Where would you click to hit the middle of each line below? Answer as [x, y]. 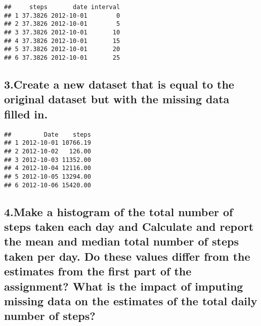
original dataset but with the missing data [117, 99]
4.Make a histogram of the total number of [119, 211]
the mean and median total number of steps [121, 241]
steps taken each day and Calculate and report [129, 226]
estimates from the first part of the [98, 271]
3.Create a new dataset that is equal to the [119, 84]
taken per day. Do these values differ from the [127, 256]
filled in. [26, 114]
